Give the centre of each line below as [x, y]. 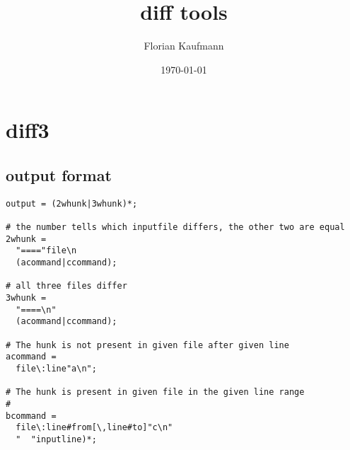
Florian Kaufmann [184, 46]
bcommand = [31, 416]
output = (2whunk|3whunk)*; [72, 203]
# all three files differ [66, 286]
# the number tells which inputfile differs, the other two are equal [175, 227]
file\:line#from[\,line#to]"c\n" [94, 428]
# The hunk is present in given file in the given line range [155, 392]
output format [59, 174]
